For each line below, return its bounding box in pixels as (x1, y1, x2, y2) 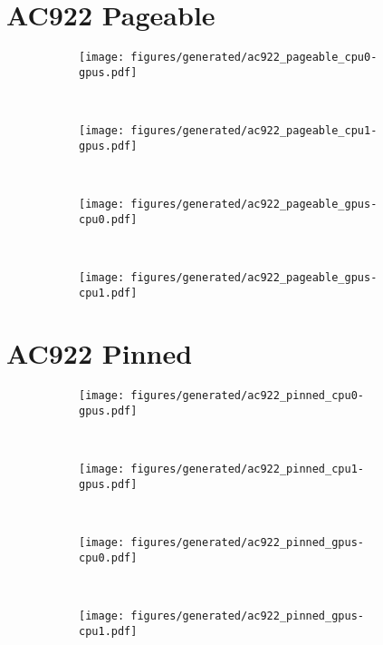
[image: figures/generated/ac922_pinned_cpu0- (79, 389, 364, 403)
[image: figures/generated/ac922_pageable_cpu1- (79, 124, 378, 138)
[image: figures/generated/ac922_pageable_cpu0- (79, 51, 378, 64)
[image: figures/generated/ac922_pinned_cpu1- (79, 463, 364, 476)
